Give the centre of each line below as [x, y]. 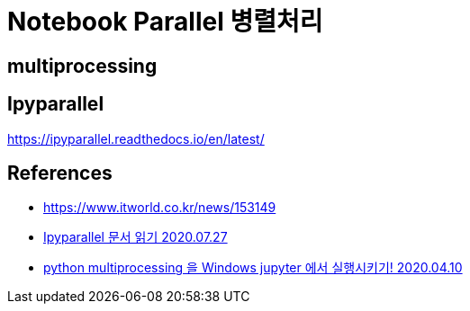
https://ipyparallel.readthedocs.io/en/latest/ [136, 138]
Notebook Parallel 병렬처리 [165, 22]
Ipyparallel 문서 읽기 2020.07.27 [136, 237]
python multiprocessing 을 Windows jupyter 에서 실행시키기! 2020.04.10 [253, 268]
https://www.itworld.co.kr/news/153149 [160, 208]
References [60, 173]
